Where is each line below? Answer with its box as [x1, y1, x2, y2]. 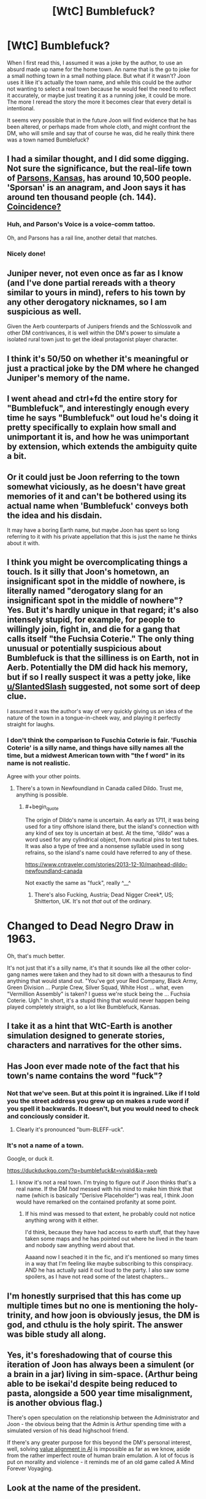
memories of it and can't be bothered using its [7, 491, 187, 501]
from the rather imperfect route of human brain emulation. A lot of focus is [7, 1452, 194, 1459]
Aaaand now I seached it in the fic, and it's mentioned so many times [25, 1253, 199, 1261]
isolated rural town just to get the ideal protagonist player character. [7, 336, 178, 343]
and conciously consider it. [7, 1112, 90, 1120]
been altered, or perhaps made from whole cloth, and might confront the [7, 123, 191, 130]
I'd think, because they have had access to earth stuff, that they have [25, 1229, 200, 1236]
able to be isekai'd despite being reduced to [7, 1378, 178, 1389]
